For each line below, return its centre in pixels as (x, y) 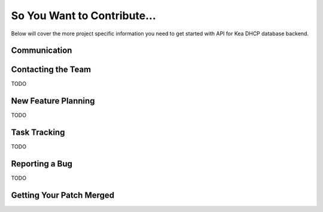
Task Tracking (38, 133)
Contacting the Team (51, 70)
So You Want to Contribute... (84, 16)
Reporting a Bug (42, 164)
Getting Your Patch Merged (63, 195)
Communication (42, 51)
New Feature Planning (53, 101)
